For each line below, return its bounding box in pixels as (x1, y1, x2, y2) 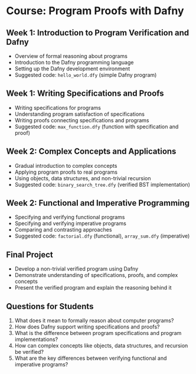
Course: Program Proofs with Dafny (6, 4, 184, 18)
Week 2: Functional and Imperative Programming (6, 198, 190, 208)
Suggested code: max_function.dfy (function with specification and (14, 123, 179, 130)
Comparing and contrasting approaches (14, 226, 112, 233)
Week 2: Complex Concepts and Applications (6, 147, 177, 157)
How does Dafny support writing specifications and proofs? (14, 323, 160, 330)
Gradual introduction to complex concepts (14, 162, 117, 169)
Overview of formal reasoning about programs (14, 53, 128, 60)
